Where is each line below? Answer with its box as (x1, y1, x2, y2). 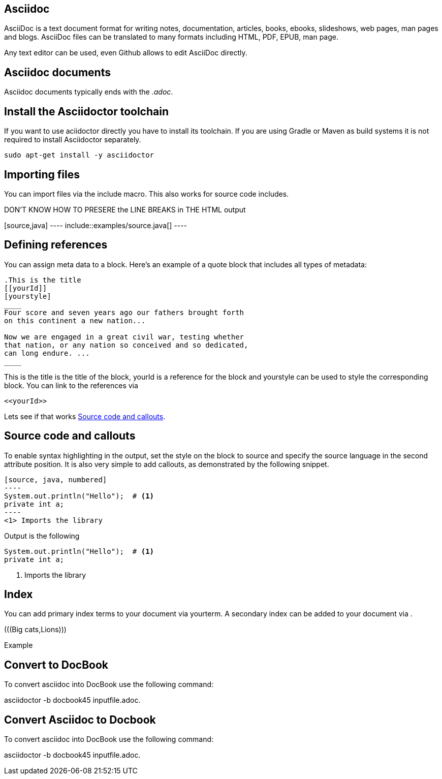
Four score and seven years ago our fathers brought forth (4, 308, 244, 317)
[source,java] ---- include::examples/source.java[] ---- (4, 221, 187, 230)
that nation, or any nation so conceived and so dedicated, (4, 340, 248, 349)
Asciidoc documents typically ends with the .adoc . (4, 87, 173, 97)
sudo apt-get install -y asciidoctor (4, 151, 154, 160)
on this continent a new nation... (4, 316, 146, 325)
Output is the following (4, 531, 80, 540)
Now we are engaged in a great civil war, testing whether (4, 332, 244, 341)
